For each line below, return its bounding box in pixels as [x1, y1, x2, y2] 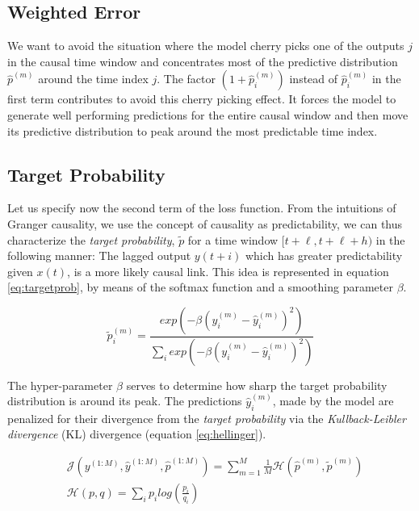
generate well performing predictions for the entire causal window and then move [7, 106, 409, 123]
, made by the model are [272, 392, 394, 409]
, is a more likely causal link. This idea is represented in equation [67, 262, 389, 279]
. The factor [157, 70, 216, 87]
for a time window [187, 231, 279, 248]
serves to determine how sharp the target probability [126, 376, 388, 393]
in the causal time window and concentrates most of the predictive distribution [7, 52, 398, 69]
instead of [289, 70, 338, 87]
